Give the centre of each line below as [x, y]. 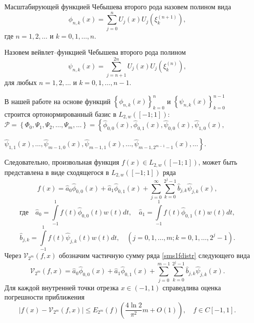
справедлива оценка [192, 287]
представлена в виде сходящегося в [57, 172]
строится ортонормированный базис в [61, 114]
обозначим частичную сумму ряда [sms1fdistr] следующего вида [154, 255]
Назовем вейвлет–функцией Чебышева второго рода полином [95, 52]
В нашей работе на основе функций [58, 101]
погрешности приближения [44, 297]
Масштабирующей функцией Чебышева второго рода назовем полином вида [118, 6]
